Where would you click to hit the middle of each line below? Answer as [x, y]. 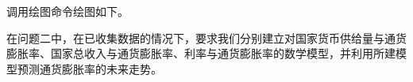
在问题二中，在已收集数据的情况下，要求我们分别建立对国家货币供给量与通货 [206, 37]
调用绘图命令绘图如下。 [68, 11]
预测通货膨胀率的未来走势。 [89, 68]
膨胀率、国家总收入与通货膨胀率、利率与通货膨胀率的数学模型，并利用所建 [201, 53]
